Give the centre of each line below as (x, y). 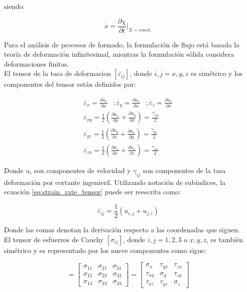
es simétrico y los (216, 73)
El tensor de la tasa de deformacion (58, 73)
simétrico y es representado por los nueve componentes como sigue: (105, 250)
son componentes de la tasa (184, 170)
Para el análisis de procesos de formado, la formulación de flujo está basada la (122, 44)
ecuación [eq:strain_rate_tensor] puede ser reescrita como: (92, 192)
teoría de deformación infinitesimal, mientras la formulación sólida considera (119, 54)
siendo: (15, 6)
